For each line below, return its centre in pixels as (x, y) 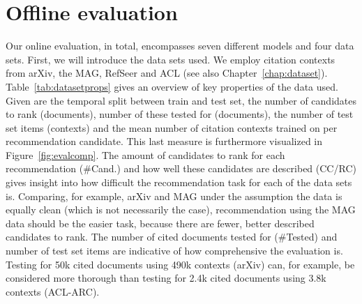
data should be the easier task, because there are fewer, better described (160, 223)
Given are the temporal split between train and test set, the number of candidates (181, 100)
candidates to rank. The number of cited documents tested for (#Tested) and (172, 237)
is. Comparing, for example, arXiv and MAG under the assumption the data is (174, 196)
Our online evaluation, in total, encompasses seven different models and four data (180, 46)
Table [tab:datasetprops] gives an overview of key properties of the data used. (172, 86)
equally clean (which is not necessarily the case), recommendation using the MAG (181, 210)
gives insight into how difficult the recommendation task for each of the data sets (179, 182)
